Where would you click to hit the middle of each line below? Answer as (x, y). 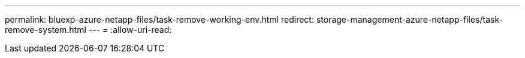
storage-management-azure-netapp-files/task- (409, 19)
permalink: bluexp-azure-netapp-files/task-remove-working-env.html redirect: (159, 19)
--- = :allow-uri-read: (130, 30)
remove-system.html (46, 30)
